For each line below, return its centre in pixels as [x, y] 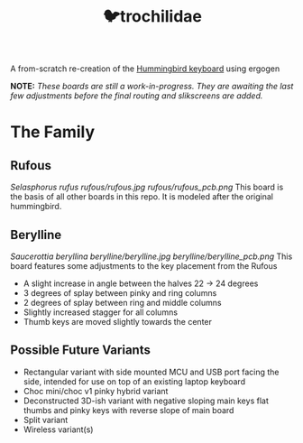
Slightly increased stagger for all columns [101, 312]
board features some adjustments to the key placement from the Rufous [144, 266]
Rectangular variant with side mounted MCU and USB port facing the [151, 372]
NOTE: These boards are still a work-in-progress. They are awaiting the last [152, 87]
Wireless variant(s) [58, 429]
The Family [53, 132]
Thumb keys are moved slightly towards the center [118, 322]
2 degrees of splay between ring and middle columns [122, 303]
